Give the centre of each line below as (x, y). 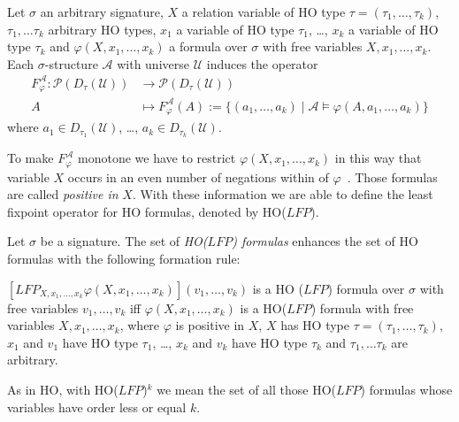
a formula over (208, 46)
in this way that (378, 158)
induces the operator (262, 63)
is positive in (210, 325)
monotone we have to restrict (157, 158)
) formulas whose (406, 389)
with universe (153, 63)
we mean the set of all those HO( (246, 389)
